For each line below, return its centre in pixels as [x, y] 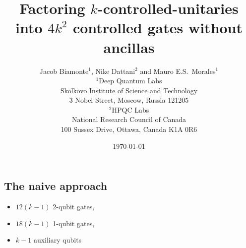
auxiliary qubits [58, 240]
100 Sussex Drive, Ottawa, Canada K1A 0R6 [129, 129]
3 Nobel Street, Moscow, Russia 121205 [129, 100]
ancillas [129, 47]
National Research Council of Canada [129, 119]
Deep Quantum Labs [130, 81]
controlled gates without [158, 28]
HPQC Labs [130, 109]
